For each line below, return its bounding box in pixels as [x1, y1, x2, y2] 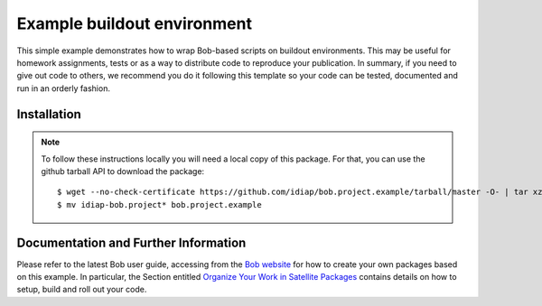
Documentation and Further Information [16, 235, 247, 250]
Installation [16, 107, 81, 122]
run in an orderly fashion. [16, 82, 110, 94]
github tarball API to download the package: [41, 165, 205, 176]
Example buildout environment [16, 14, 253, 33]
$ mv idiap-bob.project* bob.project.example [57, 199, 262, 209]
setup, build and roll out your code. [16, 284, 147, 295]
